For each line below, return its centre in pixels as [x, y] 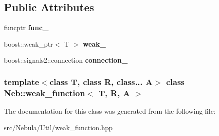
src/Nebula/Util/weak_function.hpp [58, 127]
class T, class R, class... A [101, 81]
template [22, 81]
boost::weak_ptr [28, 43]
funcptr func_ [26, 27]
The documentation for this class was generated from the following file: [110, 111]
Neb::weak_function [45, 93]
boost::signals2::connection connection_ [66, 60]
